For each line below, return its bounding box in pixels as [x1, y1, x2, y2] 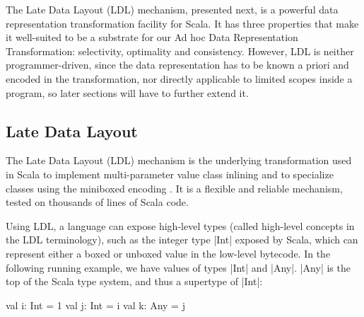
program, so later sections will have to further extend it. [6, 85, 249, 100]
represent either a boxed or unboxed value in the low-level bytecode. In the [6, 246, 331, 260]
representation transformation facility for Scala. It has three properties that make [6, 16, 359, 30]
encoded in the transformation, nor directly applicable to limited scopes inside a [6, 71, 353, 86]
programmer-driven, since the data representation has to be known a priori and [6, 57, 349, 72]
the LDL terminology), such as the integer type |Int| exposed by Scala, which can [6, 232, 358, 247]
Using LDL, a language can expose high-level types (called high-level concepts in [6, 218, 355, 233]
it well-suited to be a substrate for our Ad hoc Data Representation [6, 30, 298, 45]
